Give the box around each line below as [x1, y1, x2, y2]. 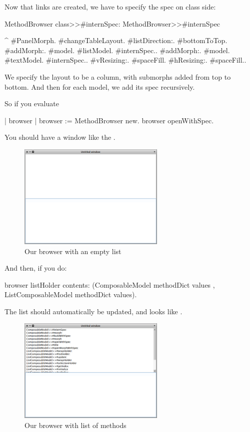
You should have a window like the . [4, 132, 115, 142]
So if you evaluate [4, 98, 59, 109]
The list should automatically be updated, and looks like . [4, 306, 182, 316]
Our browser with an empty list [24, 246, 121, 256]
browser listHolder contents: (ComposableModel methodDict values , [4, 279, 215, 290]
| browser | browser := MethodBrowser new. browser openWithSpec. [4, 115, 214, 125]
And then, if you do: [4, 263, 67, 273]
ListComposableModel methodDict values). [4, 289, 137, 300]
